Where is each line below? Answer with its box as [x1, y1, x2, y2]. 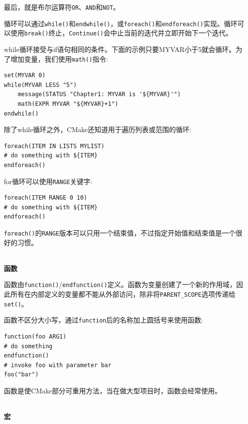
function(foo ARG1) [4, 333, 66, 340]
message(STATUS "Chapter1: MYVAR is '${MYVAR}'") [17, 91, 181, 98]
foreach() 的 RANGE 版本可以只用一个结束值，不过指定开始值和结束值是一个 [4, 228, 236, 237]
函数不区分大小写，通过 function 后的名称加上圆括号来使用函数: [4, 315, 203, 325]
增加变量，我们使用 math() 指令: [10, 53, 108, 64]
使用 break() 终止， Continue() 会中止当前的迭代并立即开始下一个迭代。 [10, 28, 232, 38]
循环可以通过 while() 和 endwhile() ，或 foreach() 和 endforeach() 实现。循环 [4, 18, 238, 28]
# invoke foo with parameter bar [4, 361, 111, 369]
